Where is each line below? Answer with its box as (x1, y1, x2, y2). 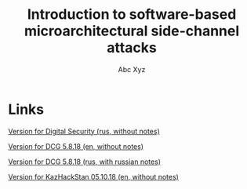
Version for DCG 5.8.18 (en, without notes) (8, 141, 143, 151)
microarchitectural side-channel (24, 22, 240, 40)
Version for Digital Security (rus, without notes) (8, 126, 161, 136)
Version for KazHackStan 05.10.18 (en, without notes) (8, 172, 179, 181)
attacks (107, 39, 157, 56)
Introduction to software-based (27, 5, 237, 24)
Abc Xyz (118, 64, 146, 74)
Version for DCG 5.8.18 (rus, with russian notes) (8, 157, 162, 166)
